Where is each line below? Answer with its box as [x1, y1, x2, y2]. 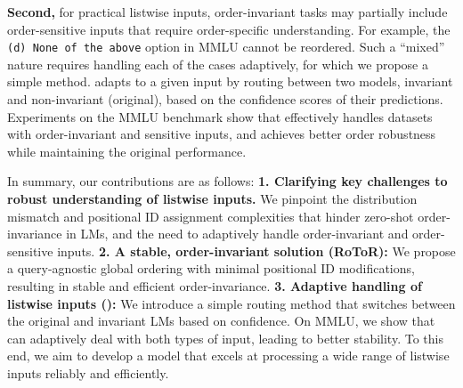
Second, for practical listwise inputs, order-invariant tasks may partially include [7, 3, 448, 20]
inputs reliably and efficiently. [7, 363, 169, 382]
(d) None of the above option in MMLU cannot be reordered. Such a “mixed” [7, 37, 445, 56]
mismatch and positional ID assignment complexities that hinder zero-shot [7, 206, 414, 225]
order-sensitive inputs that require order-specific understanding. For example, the [7, 20, 451, 38]
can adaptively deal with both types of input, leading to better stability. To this [7, 328, 443, 347]
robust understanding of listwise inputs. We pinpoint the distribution [7, 190, 418, 207]
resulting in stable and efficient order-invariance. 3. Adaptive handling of [7, 276, 422, 295]
